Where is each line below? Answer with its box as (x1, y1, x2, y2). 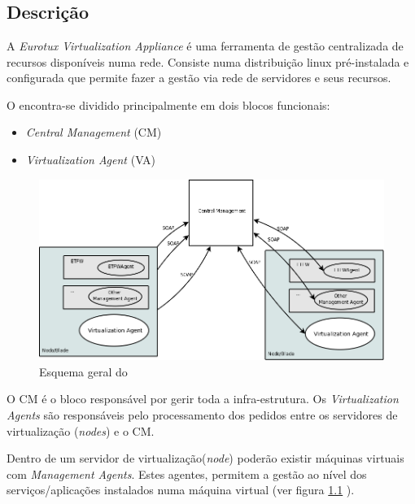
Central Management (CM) (25, 124, 162, 141)
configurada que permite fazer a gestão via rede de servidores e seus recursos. (7, 69, 391, 86)
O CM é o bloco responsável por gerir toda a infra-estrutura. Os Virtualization (7, 390, 399, 407)
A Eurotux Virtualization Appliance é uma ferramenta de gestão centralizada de (7, 37, 404, 54)
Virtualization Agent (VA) (25, 150, 156, 167)
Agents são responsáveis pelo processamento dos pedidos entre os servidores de (7, 406, 398, 424)
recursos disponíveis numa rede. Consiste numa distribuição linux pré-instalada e (7, 53, 409, 70)
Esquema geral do (39, 363, 128, 380)
